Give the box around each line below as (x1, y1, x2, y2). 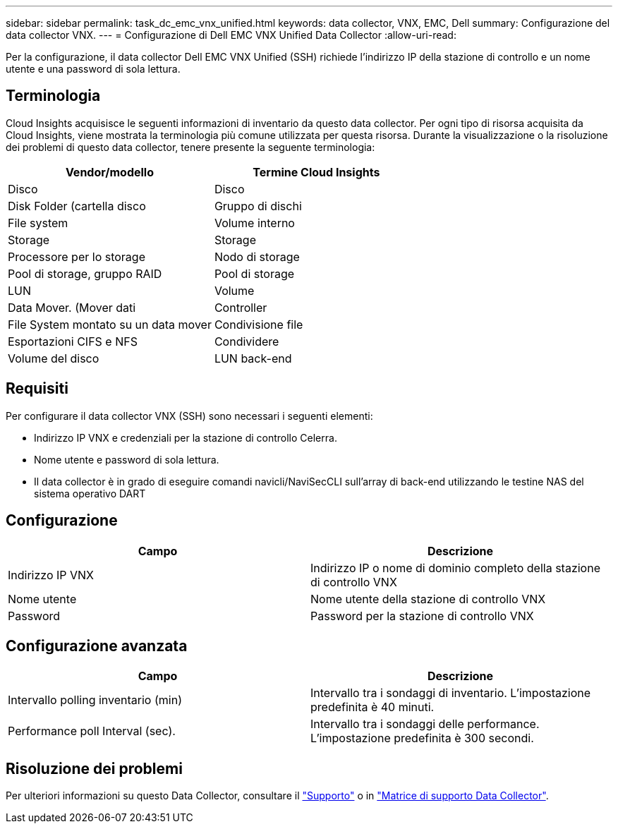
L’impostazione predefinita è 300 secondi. (310, 731, 534, 746)
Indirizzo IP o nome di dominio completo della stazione (310, 560, 600, 575)
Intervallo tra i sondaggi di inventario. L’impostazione (310, 686, 591, 701)
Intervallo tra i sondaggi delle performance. (310, 717, 540, 732)
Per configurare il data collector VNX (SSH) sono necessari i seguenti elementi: (6, 409, 373, 422)
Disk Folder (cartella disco (8, 198, 146, 213)
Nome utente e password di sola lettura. (34, 453, 219, 466)
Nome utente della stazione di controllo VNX (310, 591, 546, 606)
